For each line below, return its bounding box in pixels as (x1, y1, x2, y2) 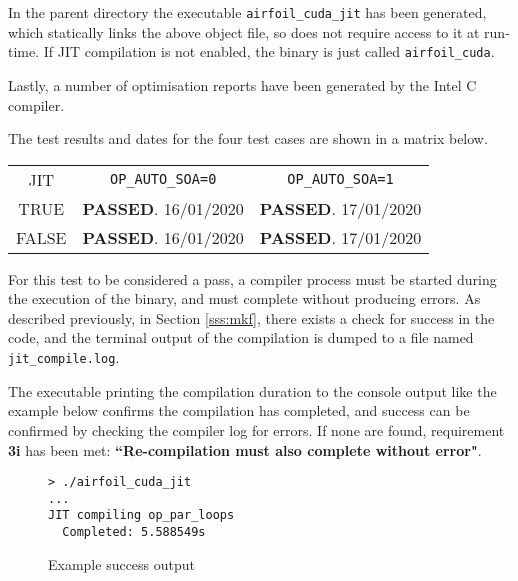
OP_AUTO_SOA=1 (287, 171, 394, 188)
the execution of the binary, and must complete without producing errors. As (8, 288, 481, 309)
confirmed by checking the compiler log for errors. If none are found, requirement (8, 419, 505, 440)
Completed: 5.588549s (62, 525, 206, 540)
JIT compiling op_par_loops (48, 508, 235, 523)
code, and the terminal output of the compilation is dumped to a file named (8, 327, 474, 348)
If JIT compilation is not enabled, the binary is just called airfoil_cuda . (43, 41, 495, 62)
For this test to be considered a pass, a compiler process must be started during (8, 268, 497, 289)
